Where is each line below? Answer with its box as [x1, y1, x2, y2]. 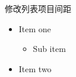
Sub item [33, 42, 66, 55]
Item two [18, 62, 52, 75]
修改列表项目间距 [5, 2, 71, 14]
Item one [18, 22, 51, 35]
